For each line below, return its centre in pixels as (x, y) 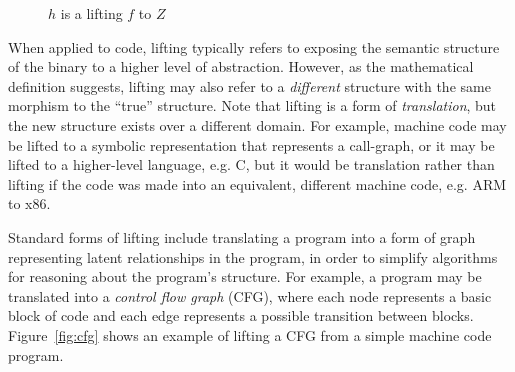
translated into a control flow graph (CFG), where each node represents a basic (250, 295)
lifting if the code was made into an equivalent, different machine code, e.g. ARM (257, 183)
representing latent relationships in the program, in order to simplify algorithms (253, 256)
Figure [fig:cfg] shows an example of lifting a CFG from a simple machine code (250, 334)
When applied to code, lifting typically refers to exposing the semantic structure (254, 46)
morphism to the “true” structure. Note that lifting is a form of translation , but (252, 105)
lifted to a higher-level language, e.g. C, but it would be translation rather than (251, 164)
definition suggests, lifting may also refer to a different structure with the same (249, 85)
